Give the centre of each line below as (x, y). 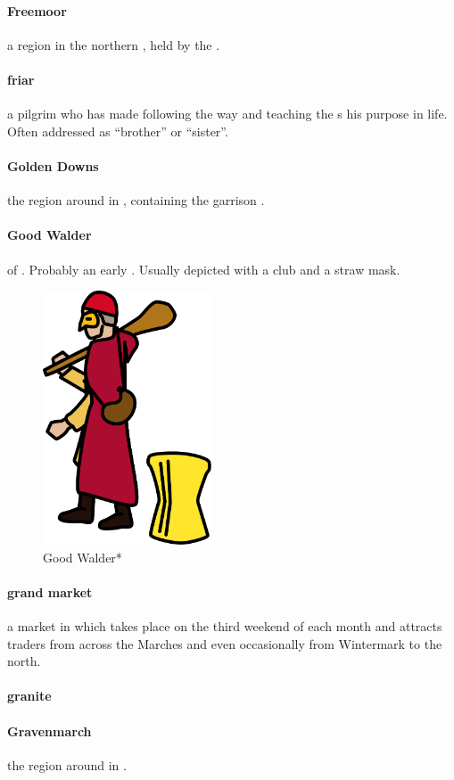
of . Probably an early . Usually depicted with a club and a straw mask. (204, 269)
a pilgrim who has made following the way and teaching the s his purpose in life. (227, 114)
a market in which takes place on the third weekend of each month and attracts (225, 625)
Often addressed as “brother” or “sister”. (118, 131)
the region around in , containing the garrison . (136, 200)
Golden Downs (53, 165)
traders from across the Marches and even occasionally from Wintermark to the (225, 643)
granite (29, 696)
